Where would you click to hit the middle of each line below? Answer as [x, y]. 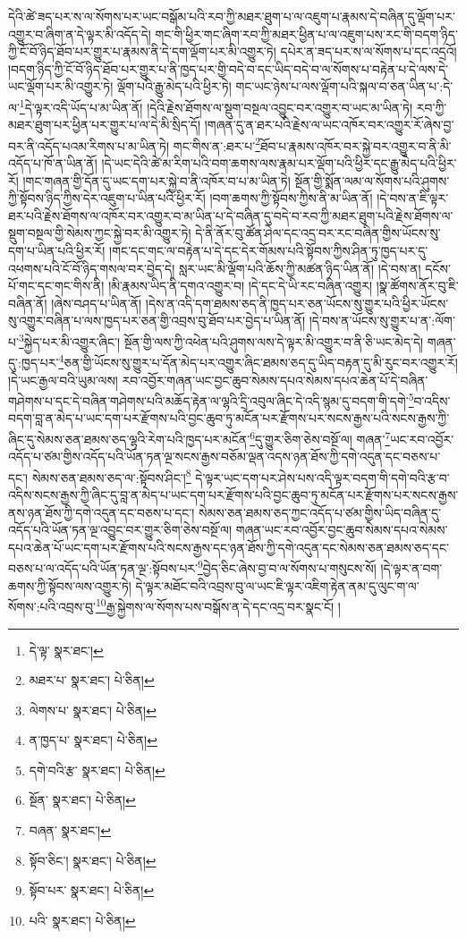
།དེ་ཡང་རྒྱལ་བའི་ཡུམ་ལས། [63, 380]
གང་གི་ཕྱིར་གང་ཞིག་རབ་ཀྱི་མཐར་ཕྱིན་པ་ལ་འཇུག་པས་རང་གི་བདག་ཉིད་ [306, 34]
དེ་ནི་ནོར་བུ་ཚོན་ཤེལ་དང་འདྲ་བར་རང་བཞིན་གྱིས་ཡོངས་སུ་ [318, 233]
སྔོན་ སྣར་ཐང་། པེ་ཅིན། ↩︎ [82, 800]
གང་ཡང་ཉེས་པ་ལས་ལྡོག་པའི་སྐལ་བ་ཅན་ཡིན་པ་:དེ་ [344, 86]
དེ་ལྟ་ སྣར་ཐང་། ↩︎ [66, 650]
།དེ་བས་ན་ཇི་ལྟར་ [413, 198]
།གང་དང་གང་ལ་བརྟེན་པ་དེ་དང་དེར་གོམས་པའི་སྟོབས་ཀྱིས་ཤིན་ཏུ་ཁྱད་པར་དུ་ [269, 251]
